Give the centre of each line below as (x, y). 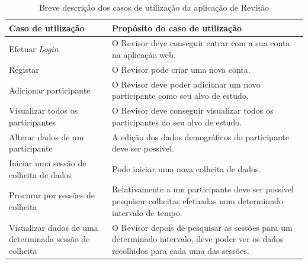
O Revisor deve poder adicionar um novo (186, 84)
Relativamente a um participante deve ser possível (203, 189)
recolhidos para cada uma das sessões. (180, 250)
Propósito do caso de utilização (177, 28)
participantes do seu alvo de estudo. (177, 122)
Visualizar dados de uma (54, 227)
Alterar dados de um (46, 136)
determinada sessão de (49, 239)
